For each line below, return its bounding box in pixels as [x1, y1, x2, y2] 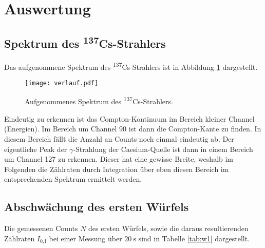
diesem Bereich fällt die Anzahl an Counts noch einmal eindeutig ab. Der [4, 133, 234, 144]
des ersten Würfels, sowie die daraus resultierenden [88, 223, 249, 234]
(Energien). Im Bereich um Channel [4, 123, 117, 134]
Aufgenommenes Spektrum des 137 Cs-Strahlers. [25, 94, 173, 107]
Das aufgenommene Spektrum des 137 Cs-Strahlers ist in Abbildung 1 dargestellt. [4, 60, 258, 72]
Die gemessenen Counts [4, 223, 78, 234]
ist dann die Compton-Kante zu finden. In [128, 123, 261, 134]
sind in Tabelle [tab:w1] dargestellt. [138, 233, 250, 243]
